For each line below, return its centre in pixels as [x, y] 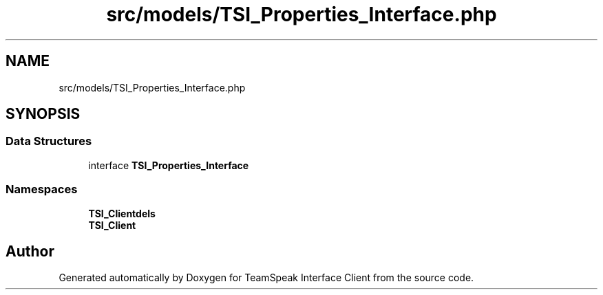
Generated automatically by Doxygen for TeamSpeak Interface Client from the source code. [266, 278]
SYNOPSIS [43, 114]
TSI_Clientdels [122, 213]
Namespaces [42, 189]
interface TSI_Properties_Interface [169, 165]
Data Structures [49, 141]
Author [30, 251]
